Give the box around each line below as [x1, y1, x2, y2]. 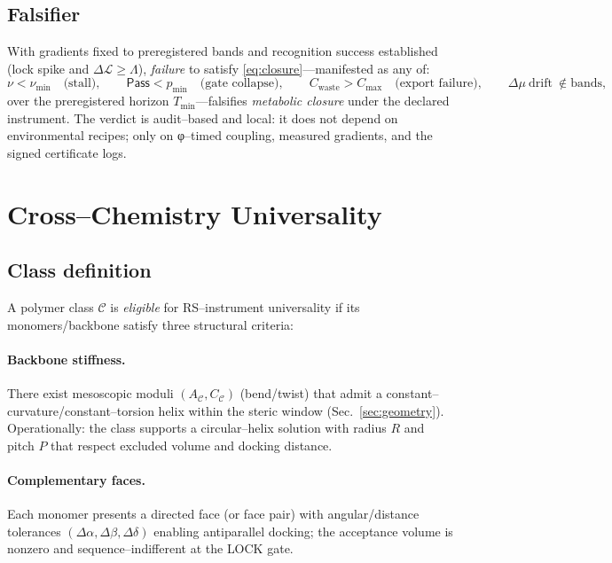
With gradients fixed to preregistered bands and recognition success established [7, 42, 438, 60]
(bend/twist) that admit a [239, 384, 382, 403]
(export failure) [395, 77, 478, 90]
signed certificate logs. [7, 143, 127, 161]
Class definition [7, 256, 152, 284]
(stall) [63, 77, 97, 90]
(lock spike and [7, 59, 90, 77]
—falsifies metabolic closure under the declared [195, 91, 450, 110]
